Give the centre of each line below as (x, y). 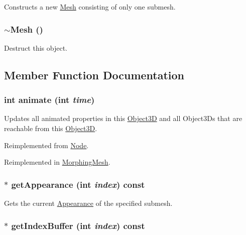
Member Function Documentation (94, 75)
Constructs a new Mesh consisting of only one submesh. (90, 7)
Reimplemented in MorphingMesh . (57, 162)
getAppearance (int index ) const (78, 184)
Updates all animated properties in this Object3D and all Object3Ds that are (123, 118)
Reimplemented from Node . (46, 145)
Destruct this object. (36, 47)
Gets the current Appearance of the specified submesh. (88, 203)
